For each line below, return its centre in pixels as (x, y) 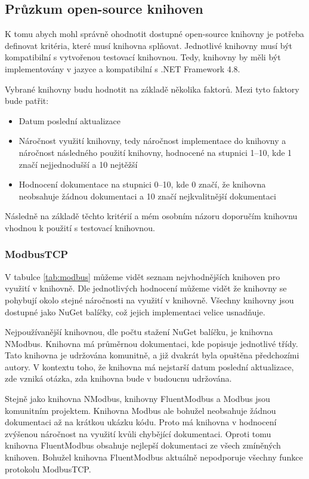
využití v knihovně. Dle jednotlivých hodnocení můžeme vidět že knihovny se (146, 288)
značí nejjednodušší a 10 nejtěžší (78, 164)
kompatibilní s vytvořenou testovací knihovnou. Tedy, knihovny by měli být (143, 57)
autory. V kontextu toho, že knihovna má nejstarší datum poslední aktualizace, (149, 366)
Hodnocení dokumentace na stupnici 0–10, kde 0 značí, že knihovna (142, 184)
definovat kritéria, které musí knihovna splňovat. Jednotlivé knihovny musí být (149, 45)
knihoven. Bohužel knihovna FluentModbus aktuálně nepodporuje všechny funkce (154, 457)
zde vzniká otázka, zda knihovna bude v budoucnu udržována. (118, 378)
